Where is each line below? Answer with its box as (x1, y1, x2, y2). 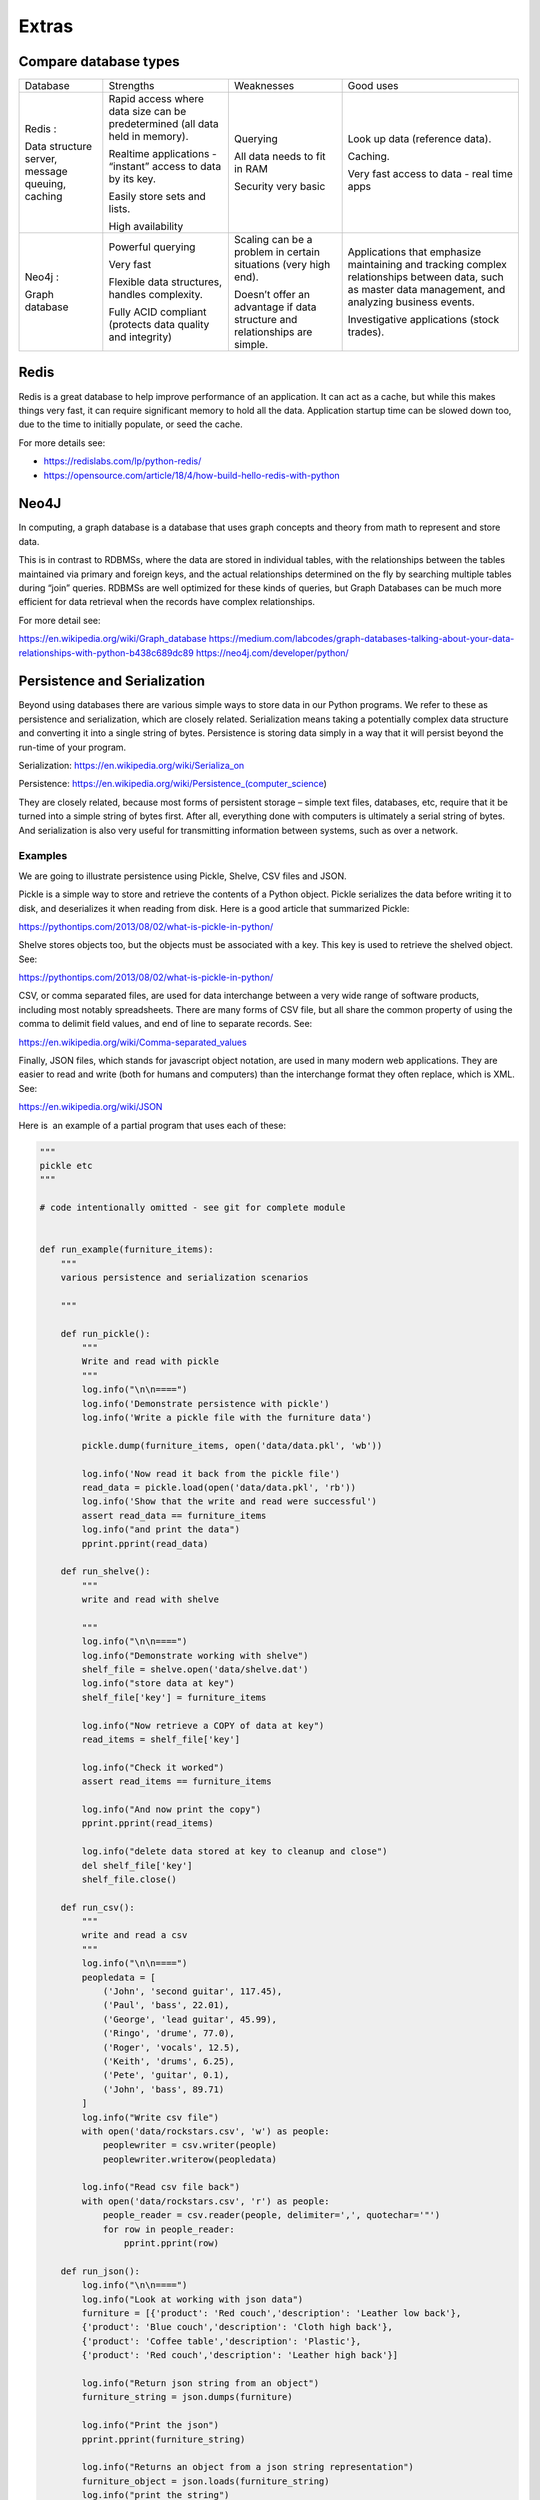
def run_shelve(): (60, 1566, 151, 1577)
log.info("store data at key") (81, 1678, 235, 1689)
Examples (18, 849, 68, 863)
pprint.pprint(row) (123, 2238, 220, 2249)
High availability (108, 220, 184, 234)
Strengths (108, 79, 155, 93)
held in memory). (108, 130, 189, 144)
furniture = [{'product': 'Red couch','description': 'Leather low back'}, (81, 2308, 462, 2319)
